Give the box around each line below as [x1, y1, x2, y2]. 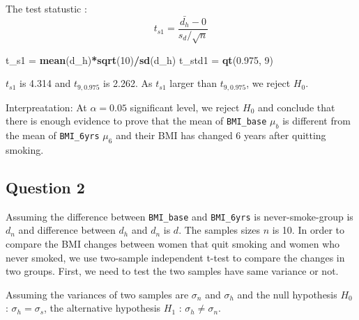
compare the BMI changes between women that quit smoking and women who [6, 236, 340, 250]
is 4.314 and [20, 76, 71, 90]
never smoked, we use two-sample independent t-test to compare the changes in [6, 250, 345, 264]
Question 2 [6, 176, 85, 198]
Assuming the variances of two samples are [6, 287, 189, 301]
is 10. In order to [272, 223, 344, 237]
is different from [282, 113, 351, 128]
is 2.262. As [103, 76, 153, 90]
